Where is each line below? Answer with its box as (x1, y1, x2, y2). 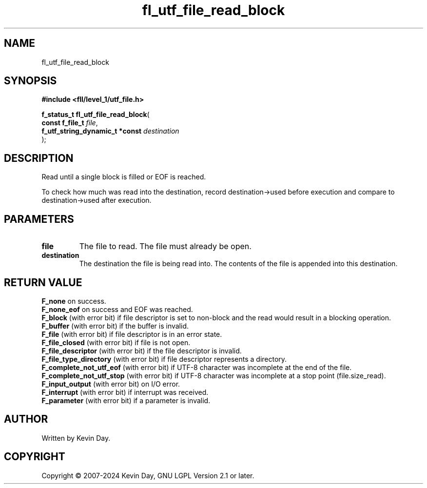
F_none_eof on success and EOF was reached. (41, 305, 193, 313)
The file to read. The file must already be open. (79, 241, 252, 252)
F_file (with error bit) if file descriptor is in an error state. (41, 330, 222, 338)
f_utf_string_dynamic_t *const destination (41, 127, 179, 136)
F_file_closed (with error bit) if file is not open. (41, 338, 191, 347)
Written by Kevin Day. (41, 433, 111, 442)
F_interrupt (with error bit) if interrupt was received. (41, 388, 209, 396)
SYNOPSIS (4, 75, 57, 87)
